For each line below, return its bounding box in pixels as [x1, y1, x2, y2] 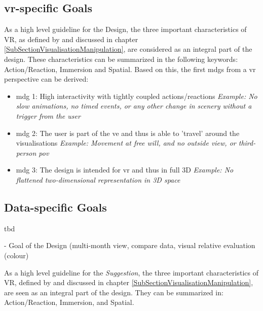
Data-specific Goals [4, 199, 107, 215]
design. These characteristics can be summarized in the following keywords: [4, 53, 238, 64]
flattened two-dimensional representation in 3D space [16, 174, 180, 185]
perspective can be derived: [4, 74, 89, 84]
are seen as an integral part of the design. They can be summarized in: [4, 287, 223, 297]
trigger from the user [16, 110, 81, 121]
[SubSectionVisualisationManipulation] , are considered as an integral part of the [4, 44, 252, 54]
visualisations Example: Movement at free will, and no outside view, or [16, 137, 236, 148]
